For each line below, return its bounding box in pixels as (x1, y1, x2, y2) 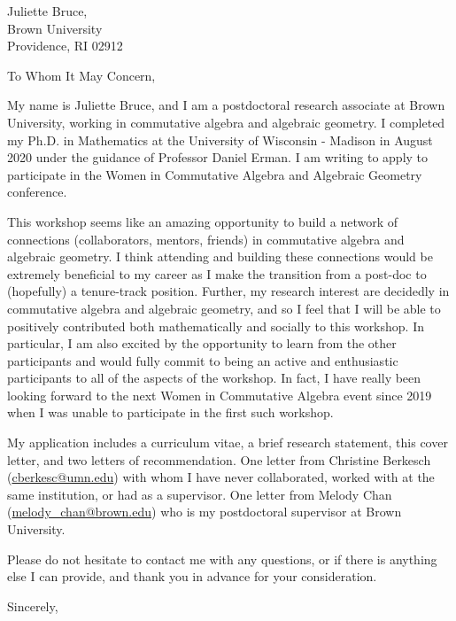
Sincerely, (7, 596, 58, 615)
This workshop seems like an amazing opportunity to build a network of (7, 212, 398, 230)
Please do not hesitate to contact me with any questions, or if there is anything (7, 549, 437, 568)
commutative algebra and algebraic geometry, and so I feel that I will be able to (7, 299, 441, 317)
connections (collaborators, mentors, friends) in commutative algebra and (7, 229, 405, 248)
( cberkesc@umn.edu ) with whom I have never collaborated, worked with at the (7, 468, 435, 486)
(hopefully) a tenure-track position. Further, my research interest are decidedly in (7, 282, 450, 300)
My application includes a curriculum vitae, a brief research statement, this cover (7, 433, 448, 452)
